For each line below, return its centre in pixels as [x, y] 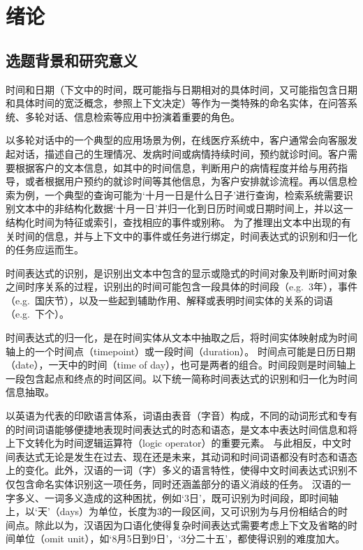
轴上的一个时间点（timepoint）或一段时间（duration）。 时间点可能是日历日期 [180, 351]
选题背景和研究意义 [72, 60]
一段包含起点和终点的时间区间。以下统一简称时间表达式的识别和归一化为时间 [181, 378]
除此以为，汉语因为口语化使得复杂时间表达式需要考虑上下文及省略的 [191, 525]
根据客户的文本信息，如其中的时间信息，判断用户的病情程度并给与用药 [176, 167]
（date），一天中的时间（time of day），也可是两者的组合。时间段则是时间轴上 [181, 365]
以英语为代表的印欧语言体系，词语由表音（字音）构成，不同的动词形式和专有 [181, 416]
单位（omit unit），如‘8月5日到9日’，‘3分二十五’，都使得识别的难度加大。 [180, 538]
